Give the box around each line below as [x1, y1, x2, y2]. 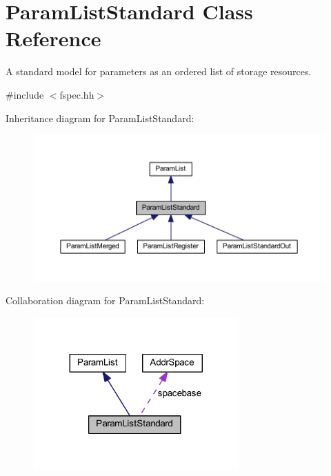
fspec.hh [59, 87, 94, 101]
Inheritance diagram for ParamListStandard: [6, 110, 194, 125]
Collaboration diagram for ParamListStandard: [6, 293, 205, 308]
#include [6, 87, 44, 101]
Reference [6, 24, 101, 52]
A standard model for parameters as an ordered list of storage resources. [6, 64, 312, 79]
